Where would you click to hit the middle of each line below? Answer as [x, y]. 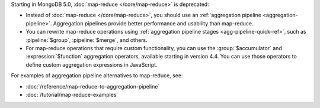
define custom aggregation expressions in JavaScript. [92, 64]
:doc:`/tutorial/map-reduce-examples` [72, 94]
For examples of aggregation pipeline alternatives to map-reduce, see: [97, 76]
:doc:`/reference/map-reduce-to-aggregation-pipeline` [93, 86]
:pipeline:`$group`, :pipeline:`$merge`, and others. [87, 40]
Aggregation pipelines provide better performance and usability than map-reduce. [153, 23]
